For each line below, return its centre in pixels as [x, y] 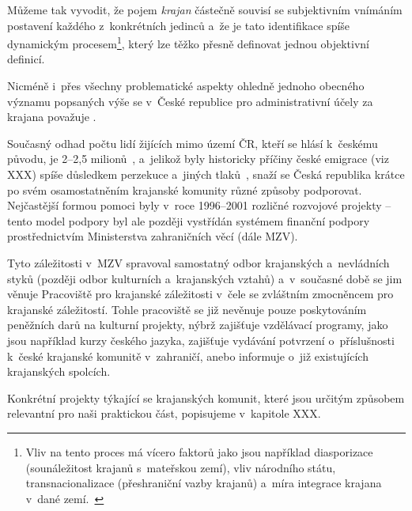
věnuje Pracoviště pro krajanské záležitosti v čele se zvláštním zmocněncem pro [200, 294]
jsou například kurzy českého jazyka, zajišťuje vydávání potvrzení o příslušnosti [201, 340]
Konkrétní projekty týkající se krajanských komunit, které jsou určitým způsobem [206, 397]
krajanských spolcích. [59, 371]
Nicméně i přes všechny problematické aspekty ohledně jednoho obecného [186, 86]
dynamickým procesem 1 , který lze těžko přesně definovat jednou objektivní [189, 42]
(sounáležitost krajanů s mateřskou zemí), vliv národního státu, [181, 467]
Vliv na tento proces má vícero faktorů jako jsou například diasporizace [199, 451]
